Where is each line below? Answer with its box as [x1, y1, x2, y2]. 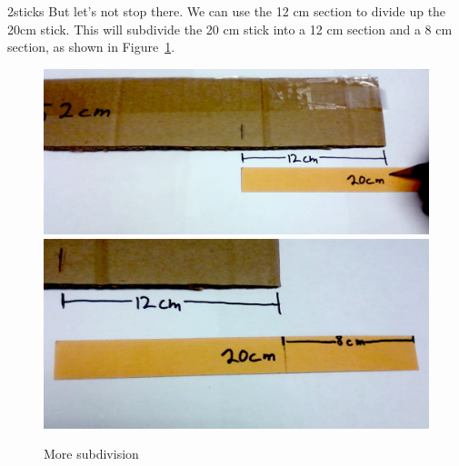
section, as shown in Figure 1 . [7, 37, 175, 56]
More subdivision [44, 444, 139, 463]
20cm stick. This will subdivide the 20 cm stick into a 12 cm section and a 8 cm [7, 19, 453, 38]
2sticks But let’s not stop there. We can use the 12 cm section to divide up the [7, 2, 446, 20]
